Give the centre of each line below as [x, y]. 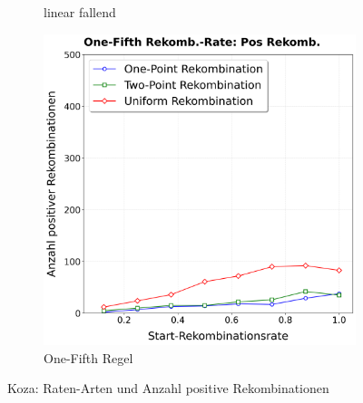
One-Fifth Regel [88, 357]
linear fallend [80, 12]
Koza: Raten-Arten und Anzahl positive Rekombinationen [168, 388]
